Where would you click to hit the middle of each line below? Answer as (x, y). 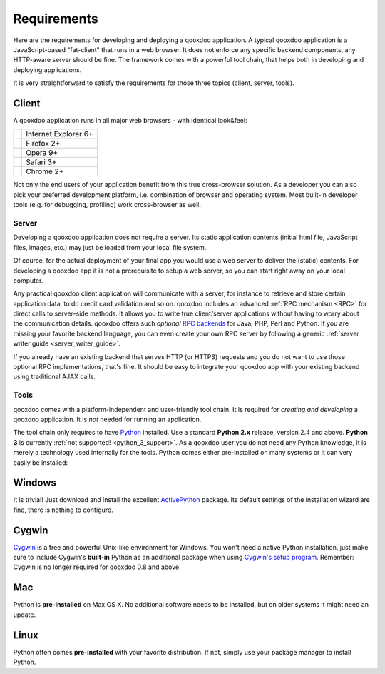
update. (24, 615)
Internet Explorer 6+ (60, 134)
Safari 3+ (41, 162)
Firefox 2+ (43, 144)
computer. (28, 280)
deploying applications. (47, 70)
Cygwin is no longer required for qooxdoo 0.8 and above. (97, 567)
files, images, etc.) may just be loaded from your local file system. (110, 247)
